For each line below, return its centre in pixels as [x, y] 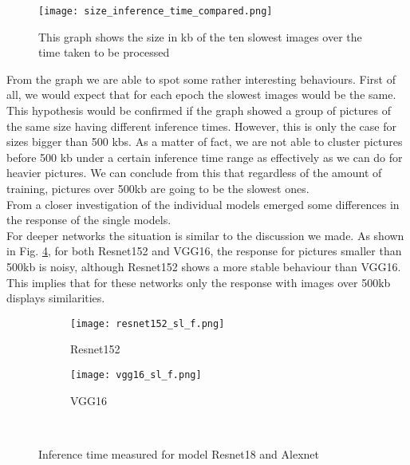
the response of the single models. [89, 220]
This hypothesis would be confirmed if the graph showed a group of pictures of [199, 110]
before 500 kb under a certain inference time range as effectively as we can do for [205, 157]
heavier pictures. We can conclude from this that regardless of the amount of [194, 173]
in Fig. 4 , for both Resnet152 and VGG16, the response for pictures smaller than [204, 251]
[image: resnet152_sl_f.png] [148, 323]
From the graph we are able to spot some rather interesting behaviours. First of [201, 79]
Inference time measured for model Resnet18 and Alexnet [179, 453]
